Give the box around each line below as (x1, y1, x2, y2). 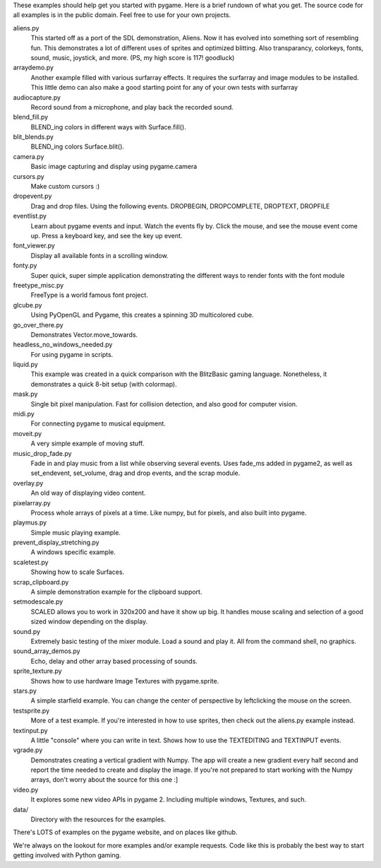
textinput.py (13, 726, 49, 734)
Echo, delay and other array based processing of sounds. (30, 657, 198, 665)
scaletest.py (13, 558, 49, 566)
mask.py (13, 389, 38, 399)
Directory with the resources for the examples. (30, 815, 166, 823)
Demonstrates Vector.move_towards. (30, 330, 138, 339)
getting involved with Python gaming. (13, 851, 121, 860)
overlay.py (13, 479, 44, 487)
